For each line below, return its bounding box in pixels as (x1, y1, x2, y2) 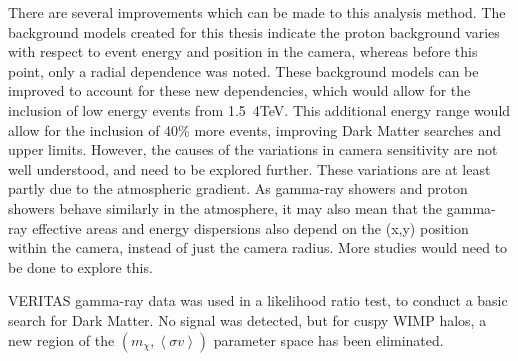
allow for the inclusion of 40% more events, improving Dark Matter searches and (8, 119, 502, 140)
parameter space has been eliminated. (213, 329, 444, 350)
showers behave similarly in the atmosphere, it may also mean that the (8, 197, 443, 218)
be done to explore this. (8, 256, 153, 277)
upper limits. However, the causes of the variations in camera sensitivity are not (8, 139, 498, 160)
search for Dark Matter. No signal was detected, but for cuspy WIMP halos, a (8, 309, 487, 330)
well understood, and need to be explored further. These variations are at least (8, 158, 491, 179)
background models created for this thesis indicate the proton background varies (8, 21, 500, 42)
